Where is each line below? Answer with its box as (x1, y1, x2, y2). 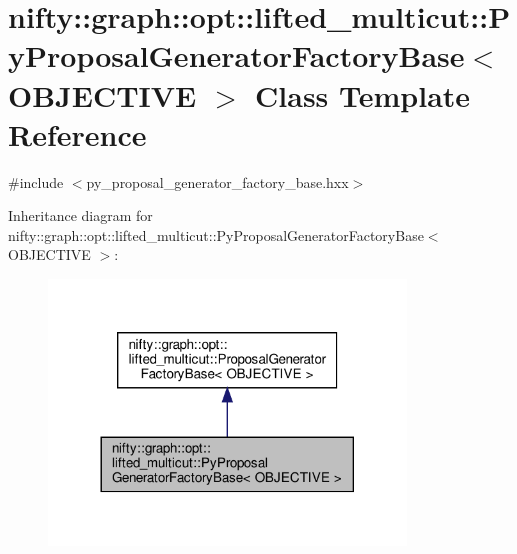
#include (8, 171, 64, 192)
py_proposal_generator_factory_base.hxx (86, 171, 349, 192)
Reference (8, 113, 147, 154)
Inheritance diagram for (8, 205, 153, 226)
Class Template (255, 74, 471, 115)
